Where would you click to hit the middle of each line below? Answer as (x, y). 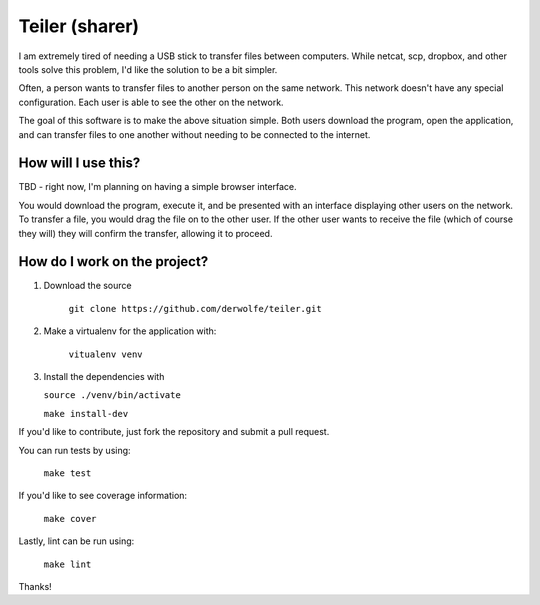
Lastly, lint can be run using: (76, 541)
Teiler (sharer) (79, 26)
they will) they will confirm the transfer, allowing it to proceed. (145, 233)
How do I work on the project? (113, 261)
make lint (67, 564)
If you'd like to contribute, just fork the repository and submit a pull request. (174, 432)
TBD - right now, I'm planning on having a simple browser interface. (157, 187)
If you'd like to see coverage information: (103, 496)
